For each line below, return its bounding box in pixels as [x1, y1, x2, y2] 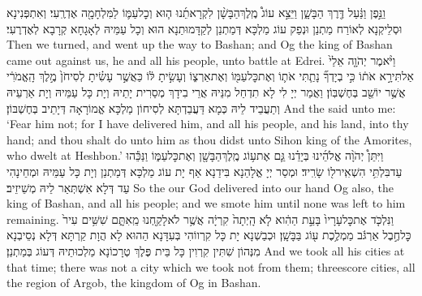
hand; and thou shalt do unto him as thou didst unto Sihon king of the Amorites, [6, 131, 412, 148]
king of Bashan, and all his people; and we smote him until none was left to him [6, 195, 406, 212]
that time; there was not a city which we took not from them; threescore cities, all [6, 258, 416, 275]
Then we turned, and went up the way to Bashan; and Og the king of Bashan [6, 36, 393, 53]
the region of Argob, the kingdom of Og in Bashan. [6, 274, 261, 291]
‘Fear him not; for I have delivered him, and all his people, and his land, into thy [6, 115, 409, 132]
